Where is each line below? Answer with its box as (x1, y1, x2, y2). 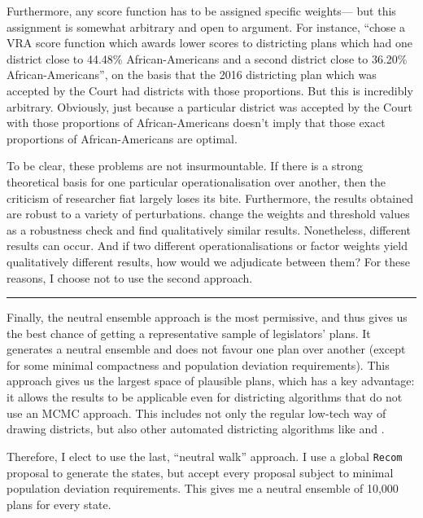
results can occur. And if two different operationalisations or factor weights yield (7, 237, 408, 254)
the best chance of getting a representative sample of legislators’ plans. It (7, 324, 371, 341)
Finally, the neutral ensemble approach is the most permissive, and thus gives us (7, 309, 408, 326)
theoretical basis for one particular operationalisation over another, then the (7, 173, 386, 190)
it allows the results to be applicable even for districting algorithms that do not (7, 388, 403, 406)
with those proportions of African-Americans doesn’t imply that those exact (7, 114, 386, 131)
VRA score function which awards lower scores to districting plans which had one (7, 34, 412, 51)
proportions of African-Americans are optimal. (7, 129, 238, 147)
